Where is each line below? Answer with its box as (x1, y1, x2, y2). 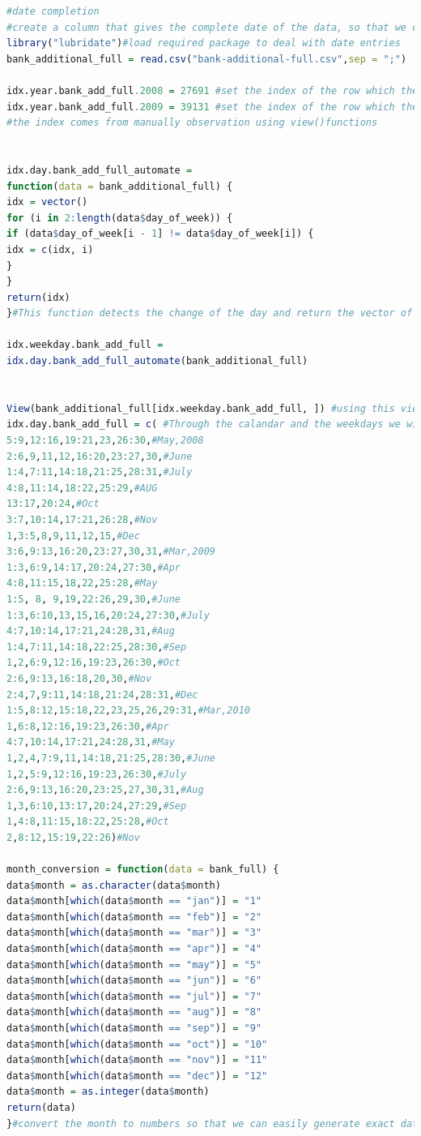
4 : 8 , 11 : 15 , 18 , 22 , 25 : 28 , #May (6, 577, 158, 589)
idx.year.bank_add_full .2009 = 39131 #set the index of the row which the (6, 101, 419, 113)
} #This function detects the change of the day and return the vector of (6, 307, 413, 319)
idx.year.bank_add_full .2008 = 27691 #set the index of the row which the (6, 84, 419, 96)
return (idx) (6, 291, 70, 303)
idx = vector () (6, 196, 88, 208)
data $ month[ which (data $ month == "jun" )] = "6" (6, 975, 262, 987)
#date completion (6, 6, 100, 17)
